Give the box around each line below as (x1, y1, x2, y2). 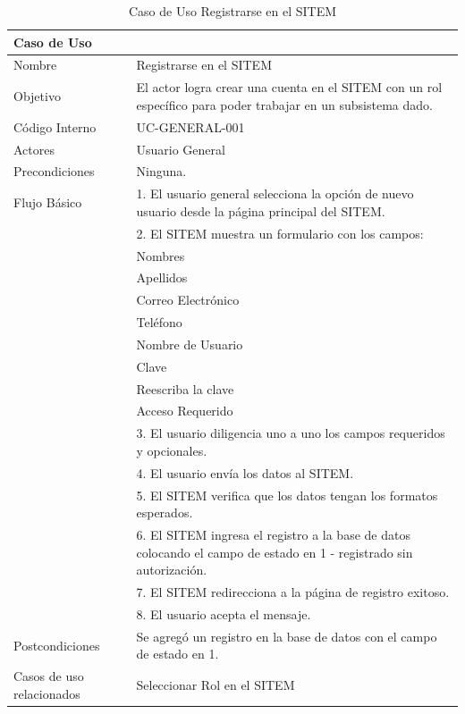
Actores (13, 139, 55, 158)
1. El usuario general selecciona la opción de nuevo (136, 184, 414, 203)
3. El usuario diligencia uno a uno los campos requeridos (136, 424, 445, 442)
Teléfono (136, 313, 182, 332)
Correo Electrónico (136, 290, 240, 309)
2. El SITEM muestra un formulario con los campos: (136, 223, 424, 242)
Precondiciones (13, 162, 95, 181)
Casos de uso (13, 667, 84, 685)
